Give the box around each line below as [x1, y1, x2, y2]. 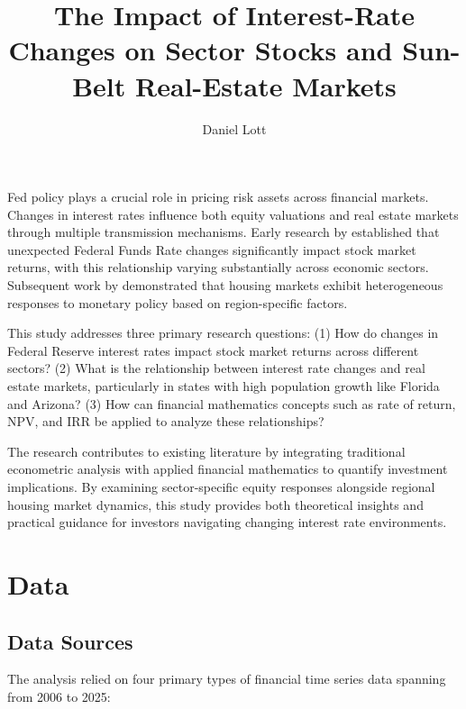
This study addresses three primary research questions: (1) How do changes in [7, 323, 439, 342]
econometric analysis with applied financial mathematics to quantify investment [7, 459, 448, 478]
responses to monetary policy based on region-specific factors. [7, 293, 348, 312]
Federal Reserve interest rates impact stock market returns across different [7, 341, 419, 359]
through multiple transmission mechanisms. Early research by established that [7, 223, 440, 241]
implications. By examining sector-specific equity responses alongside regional [7, 477, 435, 495]
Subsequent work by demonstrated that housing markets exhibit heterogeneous [7, 276, 443, 295]
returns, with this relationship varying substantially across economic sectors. [7, 258, 429, 277]
